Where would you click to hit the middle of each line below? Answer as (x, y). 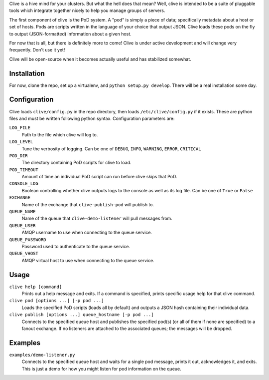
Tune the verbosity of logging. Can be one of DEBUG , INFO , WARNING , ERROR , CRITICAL (111, 149)
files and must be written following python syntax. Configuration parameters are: (92, 118)
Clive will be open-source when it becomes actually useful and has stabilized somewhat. (100, 59)
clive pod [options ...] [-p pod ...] (57, 301)
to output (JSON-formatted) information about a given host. (70, 34)
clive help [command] (36, 287)
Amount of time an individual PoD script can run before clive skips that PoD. (99, 177)
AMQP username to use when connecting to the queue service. (87, 233)
